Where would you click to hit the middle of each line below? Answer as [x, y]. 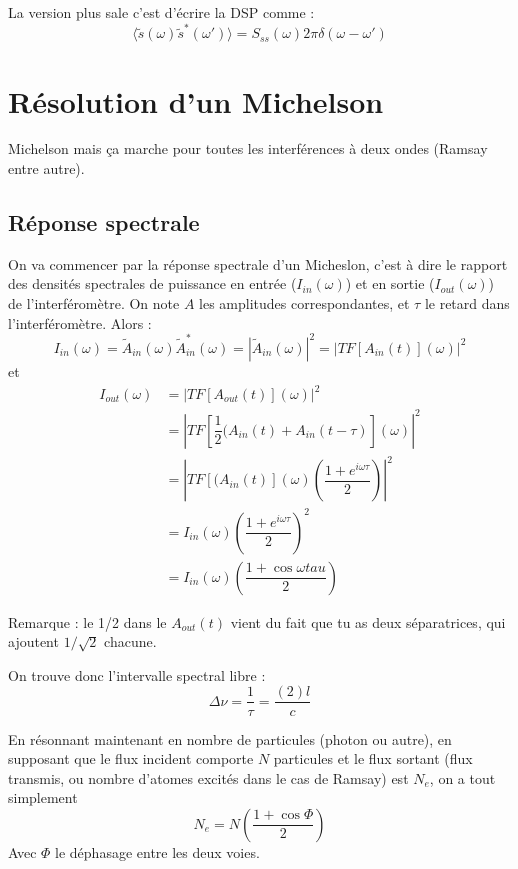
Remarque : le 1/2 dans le [87, 621]
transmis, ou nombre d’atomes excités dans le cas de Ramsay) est [208, 777]
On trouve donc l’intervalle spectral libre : [137, 674]
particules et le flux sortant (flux [373, 758]
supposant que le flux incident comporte [131, 758]
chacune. [130, 641]
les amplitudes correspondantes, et [304, 303]
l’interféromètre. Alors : [80, 322]
